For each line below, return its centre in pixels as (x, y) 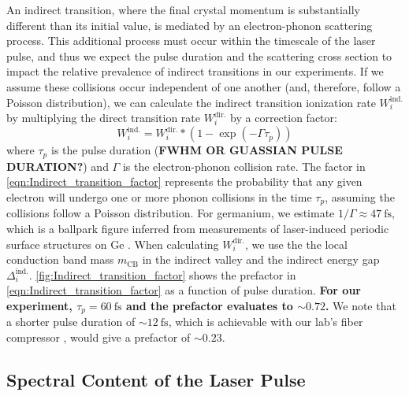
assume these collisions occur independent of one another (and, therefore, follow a (204, 86)
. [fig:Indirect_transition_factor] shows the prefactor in (162, 274)
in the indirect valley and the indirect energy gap (261, 259)
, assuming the (360, 196)
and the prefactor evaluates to (209, 305)
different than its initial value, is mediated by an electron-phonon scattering (190, 25)
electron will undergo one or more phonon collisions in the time (159, 196)
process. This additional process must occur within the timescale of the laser (191, 41)
